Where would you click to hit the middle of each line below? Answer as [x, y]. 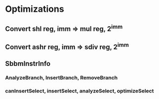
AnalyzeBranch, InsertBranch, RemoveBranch [61, 78]
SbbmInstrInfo [28, 64]
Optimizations [35, 9]
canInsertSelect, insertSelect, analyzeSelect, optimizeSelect [79, 91]
